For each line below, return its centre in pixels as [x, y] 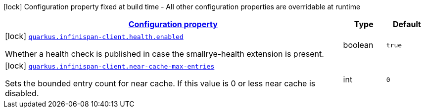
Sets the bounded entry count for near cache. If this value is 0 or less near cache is [160, 83]
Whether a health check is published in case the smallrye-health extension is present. [165, 54]
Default [407, 24]
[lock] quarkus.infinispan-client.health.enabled [94, 36]
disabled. [22, 93]
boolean [358, 45]
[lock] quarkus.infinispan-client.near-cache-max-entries [110, 66]
